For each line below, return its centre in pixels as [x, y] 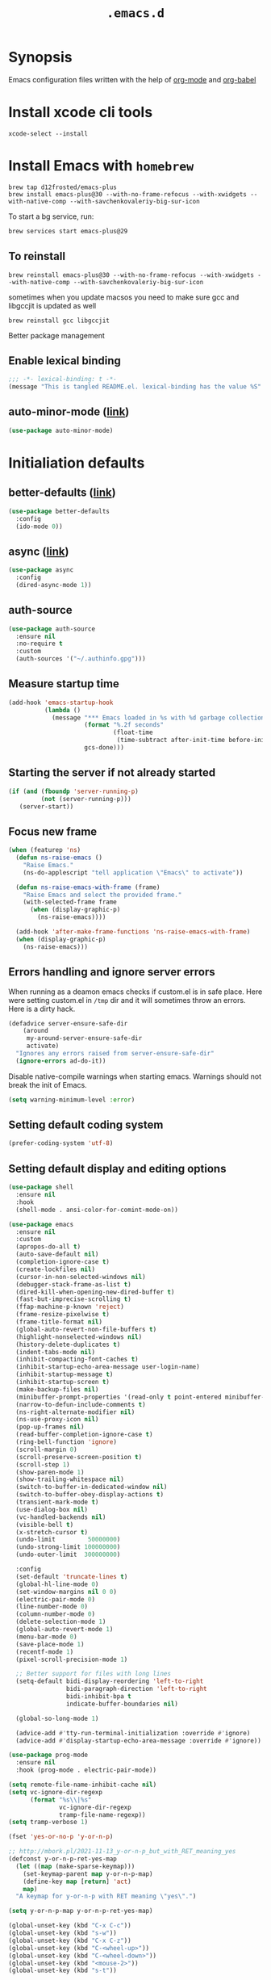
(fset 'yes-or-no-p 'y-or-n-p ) [61, 1837]
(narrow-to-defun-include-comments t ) [81, 1404]
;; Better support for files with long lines [94, 1674]
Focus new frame [53, 831]
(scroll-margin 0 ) [47, 1449]
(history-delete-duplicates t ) [68, 1344]
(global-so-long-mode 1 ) [57, 1718]
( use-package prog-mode [48, 1755]
